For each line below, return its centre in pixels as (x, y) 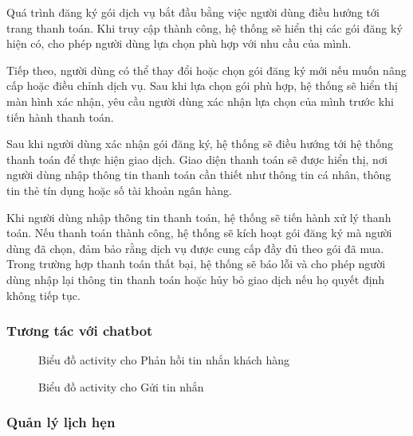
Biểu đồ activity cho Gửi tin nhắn (121, 386)
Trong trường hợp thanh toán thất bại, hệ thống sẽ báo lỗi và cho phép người (196, 264)
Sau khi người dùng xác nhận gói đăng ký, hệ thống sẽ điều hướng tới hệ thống (200, 144)
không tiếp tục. (43, 295)
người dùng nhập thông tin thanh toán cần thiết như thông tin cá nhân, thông (199, 175)
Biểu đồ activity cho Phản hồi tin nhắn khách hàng (164, 360)
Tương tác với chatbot (80, 331)
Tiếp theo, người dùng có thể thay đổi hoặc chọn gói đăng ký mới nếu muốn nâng (206, 70)
